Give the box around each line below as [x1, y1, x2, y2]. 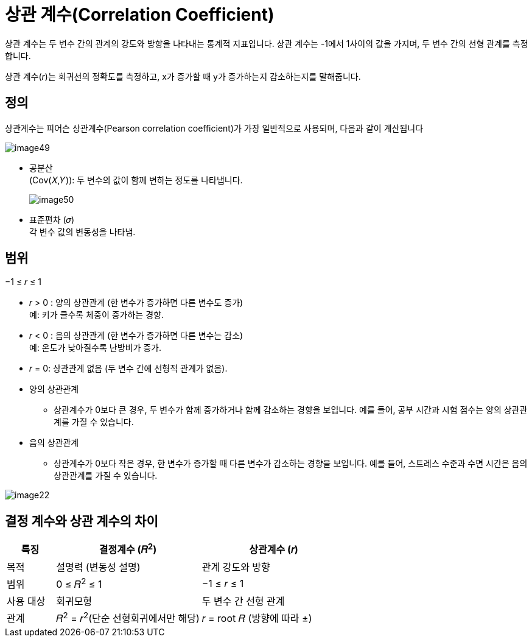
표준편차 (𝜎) [29, 214, 75, 225]
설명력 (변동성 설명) [56, 560, 141, 573]
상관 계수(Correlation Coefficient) [5, 4, 275, 25]
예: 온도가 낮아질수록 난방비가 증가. [29, 342, 162, 353]
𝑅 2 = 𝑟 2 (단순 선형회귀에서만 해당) [56, 610, 200, 624]
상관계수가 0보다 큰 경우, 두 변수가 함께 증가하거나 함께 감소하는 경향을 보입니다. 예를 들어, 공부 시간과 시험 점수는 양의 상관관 [54, 404, 528, 415]
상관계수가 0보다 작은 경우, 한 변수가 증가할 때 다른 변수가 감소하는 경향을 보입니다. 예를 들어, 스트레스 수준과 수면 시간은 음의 [54, 458, 528, 469]
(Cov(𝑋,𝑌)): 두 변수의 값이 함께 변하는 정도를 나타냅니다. [29, 174, 243, 185]
